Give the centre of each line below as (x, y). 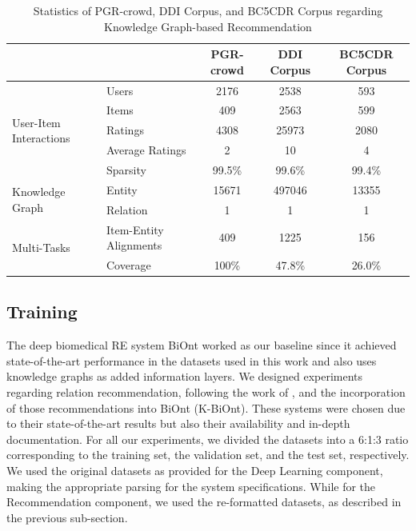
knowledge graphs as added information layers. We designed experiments (185, 376)
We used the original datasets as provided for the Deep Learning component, (195, 471)
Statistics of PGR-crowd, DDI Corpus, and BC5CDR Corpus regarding (208, 10)
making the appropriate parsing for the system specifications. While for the (191, 486)
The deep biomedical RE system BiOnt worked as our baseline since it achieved (202, 345)
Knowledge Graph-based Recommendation (208, 26)
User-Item (36, 122)
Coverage (128, 264)
